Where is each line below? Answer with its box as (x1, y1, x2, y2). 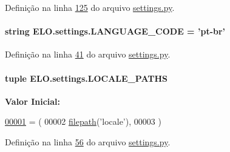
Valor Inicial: (5, 94, 61, 107)
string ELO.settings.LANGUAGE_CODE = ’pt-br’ (5, 25, 226, 38)
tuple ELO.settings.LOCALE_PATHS (5, 71, 167, 84)
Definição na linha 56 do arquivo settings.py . (5, 135, 171, 148)
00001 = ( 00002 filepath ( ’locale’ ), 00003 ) (5, 115, 161, 128)
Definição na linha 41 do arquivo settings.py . (5, 48, 171, 61)
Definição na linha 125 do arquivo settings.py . (5, 1, 175, 13)
